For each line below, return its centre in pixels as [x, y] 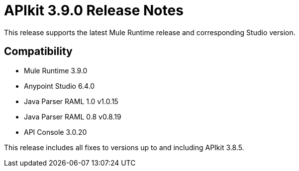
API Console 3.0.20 [55, 132]
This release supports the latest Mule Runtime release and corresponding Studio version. [150, 32]
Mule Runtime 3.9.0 [56, 70]
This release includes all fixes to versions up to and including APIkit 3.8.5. [124, 147]
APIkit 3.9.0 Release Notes [94, 10]
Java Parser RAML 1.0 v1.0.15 [71, 101]
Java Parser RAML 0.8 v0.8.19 [73, 116]
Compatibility [38, 52]
